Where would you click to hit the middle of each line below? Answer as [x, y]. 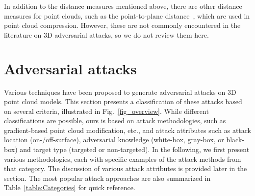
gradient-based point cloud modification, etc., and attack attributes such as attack [128, 130]
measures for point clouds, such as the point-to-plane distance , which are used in [127, 15]
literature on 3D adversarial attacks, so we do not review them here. [106, 34]
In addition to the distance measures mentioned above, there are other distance [123, 6]
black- [235, 140]
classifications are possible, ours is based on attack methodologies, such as [115, 120]
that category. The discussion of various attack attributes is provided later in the [126, 168]
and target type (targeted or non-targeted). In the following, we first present [135, 149]
